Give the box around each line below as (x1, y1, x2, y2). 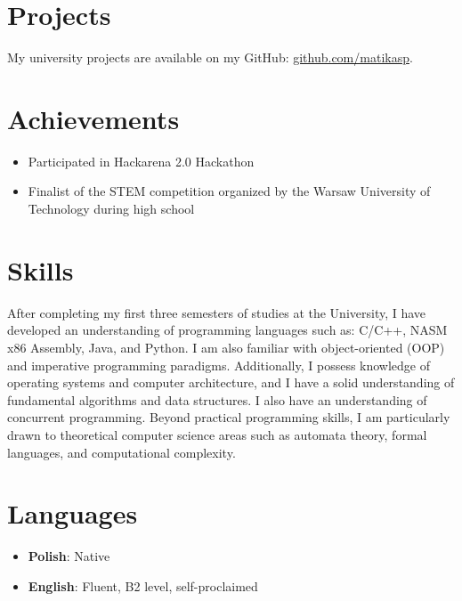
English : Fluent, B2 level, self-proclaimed (28, 576, 258, 595)
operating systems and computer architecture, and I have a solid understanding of (7, 373, 455, 392)
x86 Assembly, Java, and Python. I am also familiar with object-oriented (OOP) (7, 337, 445, 356)
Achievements (7, 100, 180, 136)
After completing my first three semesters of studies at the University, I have (7, 303, 426, 321)
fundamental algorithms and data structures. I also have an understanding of (7, 390, 427, 409)
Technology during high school (28, 199, 195, 218)
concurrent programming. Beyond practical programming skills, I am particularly (7, 408, 450, 426)
